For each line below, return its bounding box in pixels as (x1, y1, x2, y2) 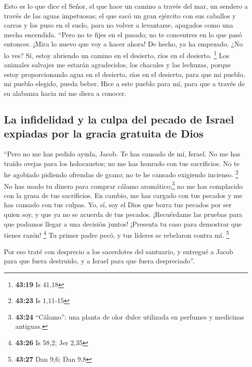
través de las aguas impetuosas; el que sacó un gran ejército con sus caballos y (4, 10, 236, 20)
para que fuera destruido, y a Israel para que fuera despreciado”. (4, 256, 195, 266)
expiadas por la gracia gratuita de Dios (4, 126, 204, 141)
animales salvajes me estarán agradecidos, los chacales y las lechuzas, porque (4, 60, 231, 70)
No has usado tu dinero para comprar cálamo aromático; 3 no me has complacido (4, 179, 243, 191)
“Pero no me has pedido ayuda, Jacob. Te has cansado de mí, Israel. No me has (4, 149, 240, 159)
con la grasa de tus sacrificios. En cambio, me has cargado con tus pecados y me (4, 190, 242, 200)
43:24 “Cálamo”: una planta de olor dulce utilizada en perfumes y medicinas (15, 311, 244, 321)
